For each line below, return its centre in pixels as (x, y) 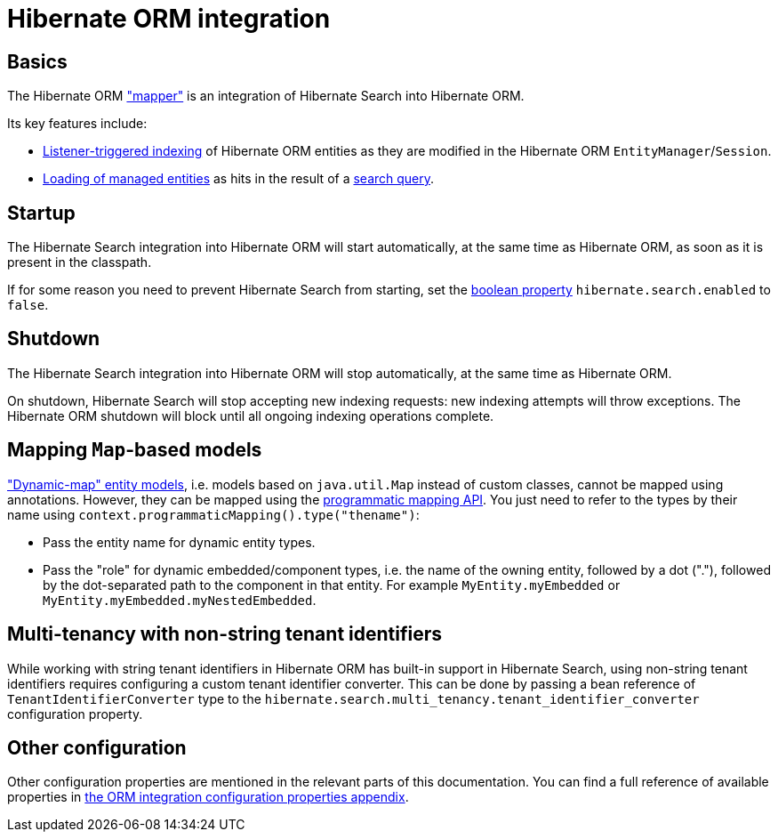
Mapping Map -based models (135, 450)
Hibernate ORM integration (169, 19)
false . (28, 305)
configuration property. (75, 714)
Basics (37, 61)
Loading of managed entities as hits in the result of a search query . (239, 179)
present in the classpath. (80, 262)
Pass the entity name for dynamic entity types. (179, 542)
